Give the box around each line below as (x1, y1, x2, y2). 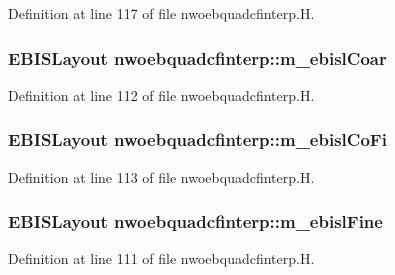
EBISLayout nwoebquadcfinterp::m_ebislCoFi (8, 127, 387, 152)
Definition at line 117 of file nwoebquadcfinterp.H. (8, 3, 315, 23)
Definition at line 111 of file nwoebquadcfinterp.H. (8, 248, 315, 269)
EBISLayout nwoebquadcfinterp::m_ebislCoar (8, 45, 387, 70)
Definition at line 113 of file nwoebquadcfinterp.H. (8, 166, 315, 187)
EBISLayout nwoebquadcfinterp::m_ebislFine (8, 209, 383, 234)
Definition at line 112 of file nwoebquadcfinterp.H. (8, 84, 315, 105)
